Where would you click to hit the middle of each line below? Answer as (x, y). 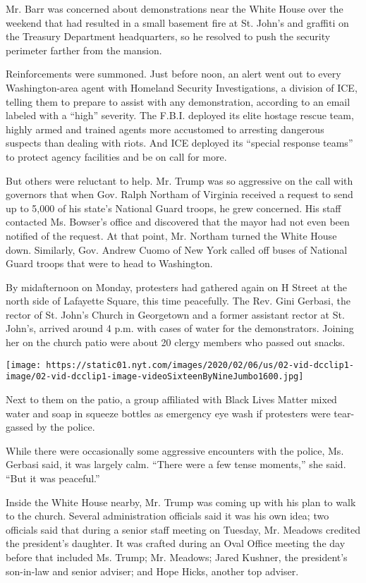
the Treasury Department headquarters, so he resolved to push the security (168, 36)
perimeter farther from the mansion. (84, 50)
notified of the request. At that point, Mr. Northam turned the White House (171, 235)
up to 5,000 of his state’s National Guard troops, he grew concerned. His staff (173, 208)
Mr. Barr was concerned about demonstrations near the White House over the (175, 8)
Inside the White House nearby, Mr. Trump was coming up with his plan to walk (181, 502)
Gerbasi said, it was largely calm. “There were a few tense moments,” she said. (176, 464)
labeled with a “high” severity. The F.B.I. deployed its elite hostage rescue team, (180, 115)
